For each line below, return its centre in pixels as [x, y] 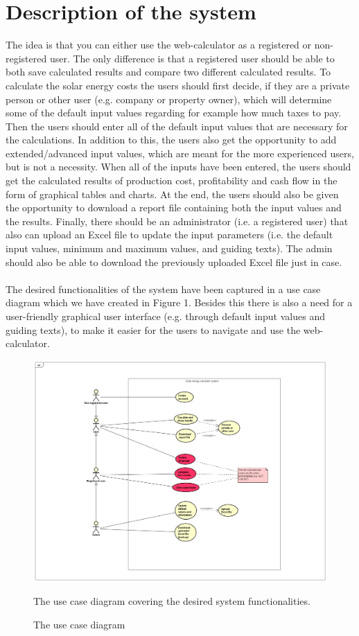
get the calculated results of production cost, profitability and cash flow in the [172, 180]
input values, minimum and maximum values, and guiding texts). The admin [169, 248]
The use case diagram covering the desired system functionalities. [172, 601]
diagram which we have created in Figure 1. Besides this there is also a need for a [179, 302]
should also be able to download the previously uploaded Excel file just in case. [174, 262]
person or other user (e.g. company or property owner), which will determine [169, 99]
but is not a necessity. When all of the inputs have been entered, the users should [178, 167]
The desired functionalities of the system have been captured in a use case [163, 289]
